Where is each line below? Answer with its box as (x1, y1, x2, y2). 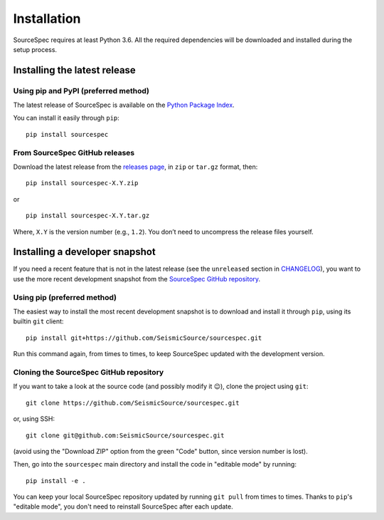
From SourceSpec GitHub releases (13, 147, 135, 157)
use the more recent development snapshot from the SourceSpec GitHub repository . (13, 274, 261, 283)
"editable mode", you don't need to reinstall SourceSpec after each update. (13, 502, 234, 511)
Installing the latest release (13, 64, 137, 76)
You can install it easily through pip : (13, 114, 120, 123)
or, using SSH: (13, 415, 55, 423)
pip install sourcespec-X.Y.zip (26, 179, 139, 187)
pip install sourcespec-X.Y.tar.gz (26, 212, 150, 220)
